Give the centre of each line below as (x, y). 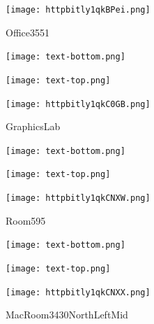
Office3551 (28, 32)
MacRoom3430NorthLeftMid (67, 315)
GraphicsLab (33, 126)
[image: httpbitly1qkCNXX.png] (78, 292)
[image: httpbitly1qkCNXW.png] (78, 198)
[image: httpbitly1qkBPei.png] (78, 10)
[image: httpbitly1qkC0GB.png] (78, 104)
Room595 (26, 220)
